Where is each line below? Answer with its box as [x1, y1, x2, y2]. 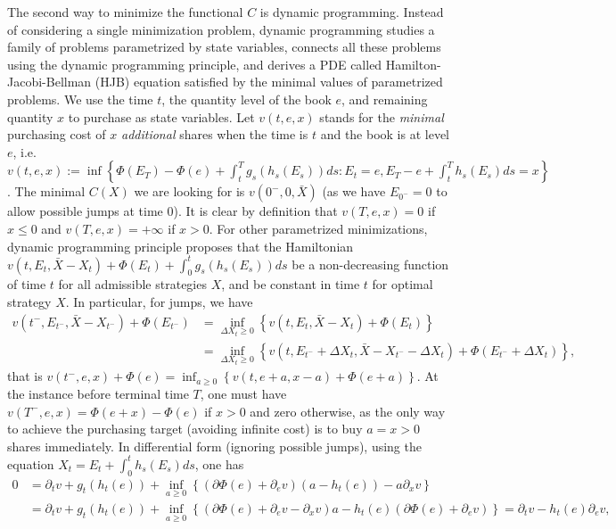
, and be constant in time [221, 275, 360, 293]
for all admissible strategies [58, 275, 207, 293]
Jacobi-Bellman [7, 72, 92, 91]
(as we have [322, 182, 386, 201]
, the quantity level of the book [161, 89, 332, 108]
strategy [7, 293, 52, 311]
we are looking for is [134, 182, 245, 201]
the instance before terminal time [7, 384, 189, 402]
